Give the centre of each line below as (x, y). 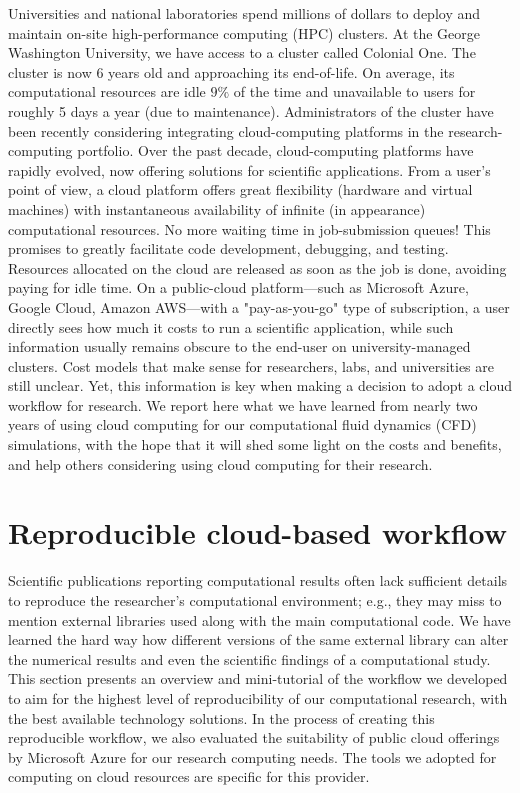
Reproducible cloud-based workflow (257, 532)
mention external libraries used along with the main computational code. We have (259, 619)
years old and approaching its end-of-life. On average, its (281, 71)
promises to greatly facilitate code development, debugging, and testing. (228, 248)
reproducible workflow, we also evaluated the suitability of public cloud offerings (254, 737)
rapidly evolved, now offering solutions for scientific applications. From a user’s (249, 169)
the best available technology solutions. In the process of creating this (221, 717)
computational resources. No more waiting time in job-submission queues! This (249, 228)
